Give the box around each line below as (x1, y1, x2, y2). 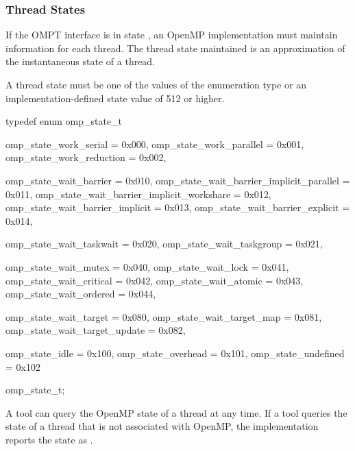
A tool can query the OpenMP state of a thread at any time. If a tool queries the (5, 405, 347, 419)
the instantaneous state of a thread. (5, 54, 156, 69)
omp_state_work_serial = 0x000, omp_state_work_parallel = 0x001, (5, 136, 304, 151)
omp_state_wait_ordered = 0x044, (5, 287, 156, 301)
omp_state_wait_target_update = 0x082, (5, 323, 186, 337)
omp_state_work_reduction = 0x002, (5, 150, 167, 164)
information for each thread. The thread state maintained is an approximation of (5, 40, 345, 55)
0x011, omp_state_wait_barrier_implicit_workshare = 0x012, (5, 186, 271, 201)
